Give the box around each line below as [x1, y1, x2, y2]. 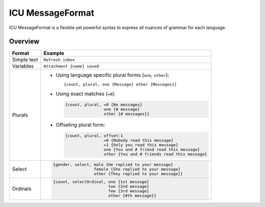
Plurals [12, 112, 28, 118]
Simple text [12, 57, 38, 63]
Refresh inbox [43, 57, 75, 62]
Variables [12, 63, 34, 70]
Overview [9, 37, 40, 46]
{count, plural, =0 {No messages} [65, 102, 142, 108]
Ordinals [12, 185, 32, 192]
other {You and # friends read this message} [104, 151, 207, 157]
